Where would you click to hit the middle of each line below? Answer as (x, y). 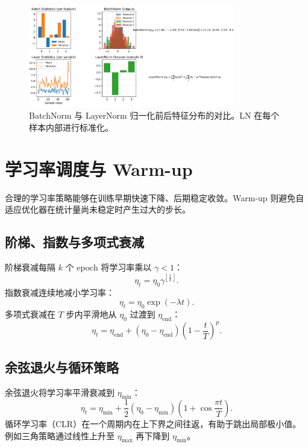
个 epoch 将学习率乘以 (108, 267)
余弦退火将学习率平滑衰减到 (60, 392)
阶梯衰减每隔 (30, 267)
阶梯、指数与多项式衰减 (74, 242)
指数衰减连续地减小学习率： (60, 292)
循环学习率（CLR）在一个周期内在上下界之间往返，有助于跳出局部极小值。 (153, 423)
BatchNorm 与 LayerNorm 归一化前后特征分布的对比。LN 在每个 (154, 115)
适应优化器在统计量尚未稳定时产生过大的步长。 (98, 209)
